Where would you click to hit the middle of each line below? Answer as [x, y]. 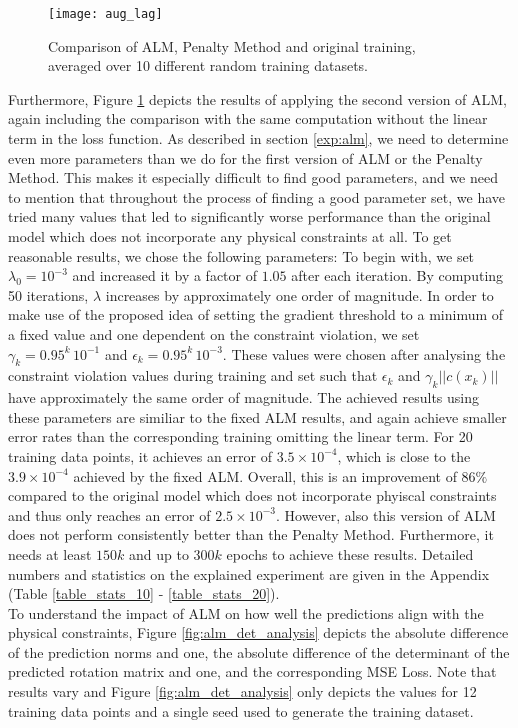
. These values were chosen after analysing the [364, 353]
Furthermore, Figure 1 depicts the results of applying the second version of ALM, [258, 98]
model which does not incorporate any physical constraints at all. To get [230, 236]
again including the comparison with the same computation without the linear [248, 118]
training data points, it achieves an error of [140, 455]
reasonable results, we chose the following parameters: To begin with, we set [241, 255]
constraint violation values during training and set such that [193, 375]
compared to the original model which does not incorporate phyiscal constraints [252, 495]
